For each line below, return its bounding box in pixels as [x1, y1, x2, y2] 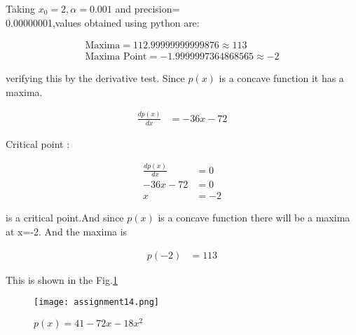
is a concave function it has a [219, 71, 344, 86]
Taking [6, 1, 36, 15]
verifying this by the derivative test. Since [6, 71, 185, 86]
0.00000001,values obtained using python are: [6, 15, 200, 29]
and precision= [115, 1, 180, 15]
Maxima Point [85, 52, 147, 62]
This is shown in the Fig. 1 [6, 272, 118, 287]
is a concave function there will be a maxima [158, 210, 350, 225]
